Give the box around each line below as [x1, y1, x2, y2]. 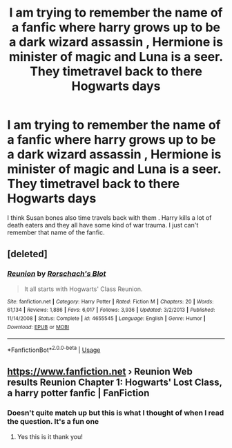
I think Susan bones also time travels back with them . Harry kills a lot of [7, 213, 212, 222]
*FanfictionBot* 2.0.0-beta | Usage [7, 344, 101, 354]
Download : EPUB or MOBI [7, 324, 70, 330]
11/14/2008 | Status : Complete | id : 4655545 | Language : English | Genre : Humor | [7, 315, 206, 322]
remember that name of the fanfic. [7, 228, 105, 236]
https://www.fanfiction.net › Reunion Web [7, 366, 193, 377]
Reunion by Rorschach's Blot [7, 269, 106, 279]
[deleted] [7, 248, 48, 260]
